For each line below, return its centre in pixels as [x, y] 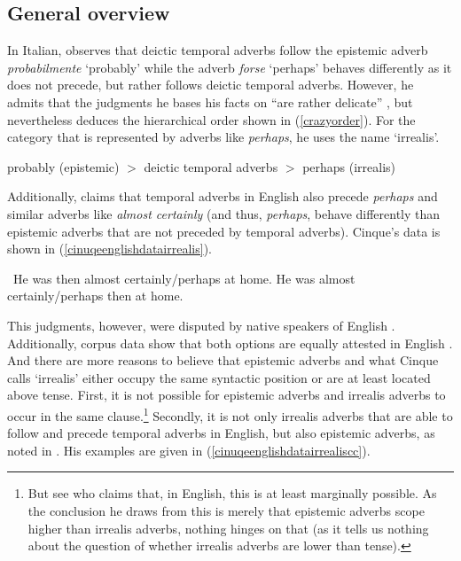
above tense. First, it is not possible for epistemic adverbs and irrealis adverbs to [227, 395]
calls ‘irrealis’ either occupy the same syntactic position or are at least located [219, 377]
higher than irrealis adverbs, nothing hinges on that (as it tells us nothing [228, 528]
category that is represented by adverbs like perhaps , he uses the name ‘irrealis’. [223, 137]
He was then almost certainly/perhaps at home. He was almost [184, 278]
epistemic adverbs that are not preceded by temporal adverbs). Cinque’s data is [224, 231]
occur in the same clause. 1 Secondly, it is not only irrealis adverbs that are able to [230, 414]
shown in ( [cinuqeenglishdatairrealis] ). [109, 249]
